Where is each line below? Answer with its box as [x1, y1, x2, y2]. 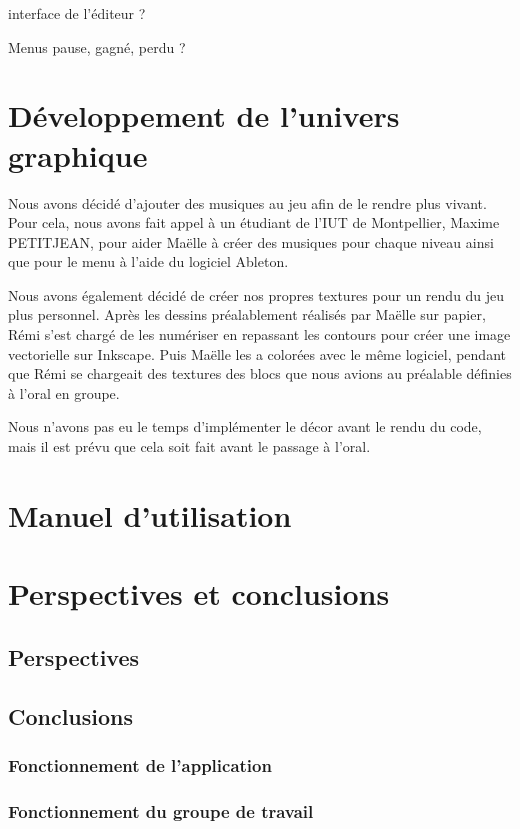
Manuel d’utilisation [8, 494, 292, 535]
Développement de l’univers [8, 95, 400, 136]
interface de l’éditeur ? [8, 3, 146, 23]
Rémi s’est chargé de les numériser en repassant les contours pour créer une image [8, 324, 511, 345]
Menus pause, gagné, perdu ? [8, 36, 186, 57]
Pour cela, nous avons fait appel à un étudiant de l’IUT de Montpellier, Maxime [8, 212, 500, 233]
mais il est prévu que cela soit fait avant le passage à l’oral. [8, 436, 371, 457]
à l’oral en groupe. [8, 382, 120, 403]
